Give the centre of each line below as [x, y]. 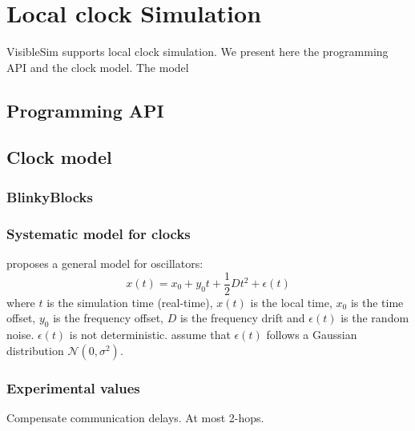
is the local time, [291, 302]
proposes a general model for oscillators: [105, 263]
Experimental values [73, 387]
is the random [375, 318]
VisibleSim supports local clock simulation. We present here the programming [197, 52]
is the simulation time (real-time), [130, 302]
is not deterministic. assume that [150, 334]
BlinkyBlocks [50, 196]
